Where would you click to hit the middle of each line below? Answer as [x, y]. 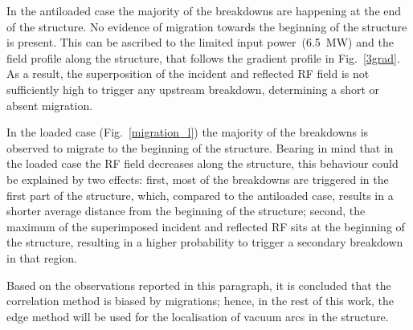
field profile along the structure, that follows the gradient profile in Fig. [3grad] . [203, 57]
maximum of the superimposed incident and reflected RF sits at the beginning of [206, 226]
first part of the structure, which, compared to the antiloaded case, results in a [200, 195]
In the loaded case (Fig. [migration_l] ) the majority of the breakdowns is [188, 132]
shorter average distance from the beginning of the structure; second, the [186, 211]
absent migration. [50, 105]
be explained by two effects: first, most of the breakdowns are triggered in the [198, 179]
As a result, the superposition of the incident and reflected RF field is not [188, 73]
